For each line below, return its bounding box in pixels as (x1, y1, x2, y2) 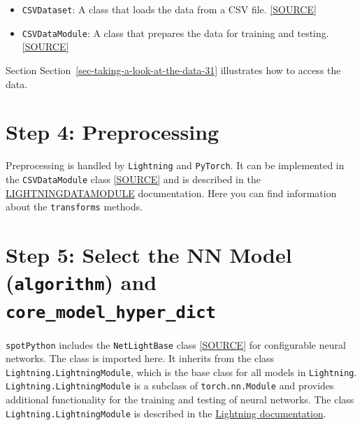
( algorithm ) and (6, 268, 157, 296)
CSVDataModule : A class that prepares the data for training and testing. (22, 25, 329, 40)
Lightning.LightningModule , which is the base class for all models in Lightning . (6, 364, 357, 379)
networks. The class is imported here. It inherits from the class (6, 351, 275, 366)
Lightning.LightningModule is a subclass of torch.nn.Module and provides (6, 378, 334, 393)
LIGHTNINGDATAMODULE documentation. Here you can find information (6, 185, 337, 200)
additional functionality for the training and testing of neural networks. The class (6, 392, 354, 407)
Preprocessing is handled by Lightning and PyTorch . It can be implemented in (6, 158, 345, 173)
